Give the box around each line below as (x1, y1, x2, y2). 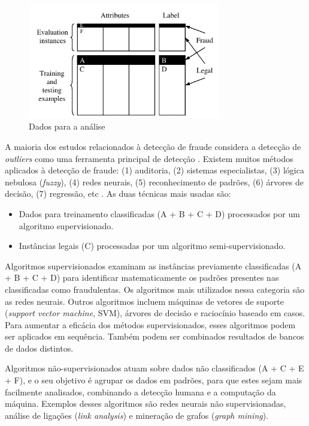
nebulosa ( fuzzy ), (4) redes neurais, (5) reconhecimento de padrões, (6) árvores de (5, 175, 304, 188)
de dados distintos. (5, 341, 74, 354)
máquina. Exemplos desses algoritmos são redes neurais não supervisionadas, (5, 397, 286, 410)
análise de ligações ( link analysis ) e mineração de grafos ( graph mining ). (5, 409, 269, 421)
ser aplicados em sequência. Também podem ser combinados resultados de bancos (5, 330, 304, 343)
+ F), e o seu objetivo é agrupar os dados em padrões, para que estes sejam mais (5, 374, 302, 386)
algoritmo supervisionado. (19, 219, 114, 232)
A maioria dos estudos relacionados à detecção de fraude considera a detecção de (5, 140, 301, 152)
